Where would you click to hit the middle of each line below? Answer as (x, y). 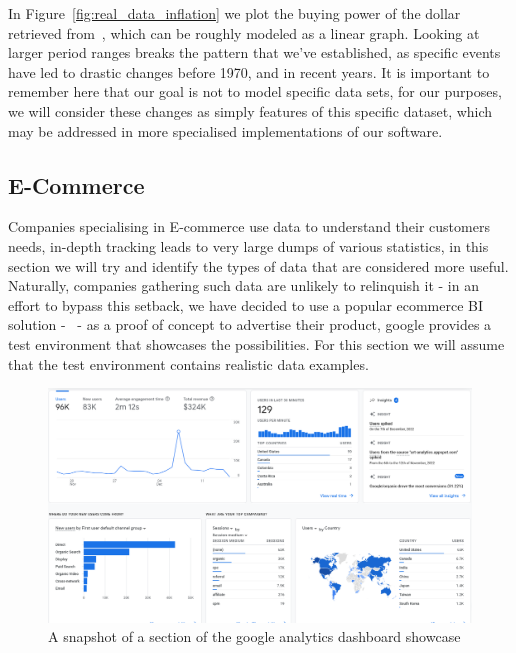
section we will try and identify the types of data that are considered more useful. (258, 265)
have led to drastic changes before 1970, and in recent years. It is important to (249, 71)
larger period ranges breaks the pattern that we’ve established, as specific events (254, 52)
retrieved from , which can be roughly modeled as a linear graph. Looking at (244, 32)
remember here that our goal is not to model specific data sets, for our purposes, (255, 91)
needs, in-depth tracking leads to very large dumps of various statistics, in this (248, 245)
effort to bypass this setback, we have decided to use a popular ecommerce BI (246, 304)
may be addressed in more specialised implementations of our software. (225, 130)
